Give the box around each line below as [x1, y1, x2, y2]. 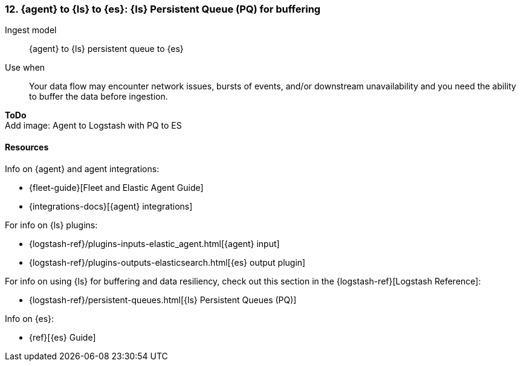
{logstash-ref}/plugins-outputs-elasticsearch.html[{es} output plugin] [29, 257, 306, 268]
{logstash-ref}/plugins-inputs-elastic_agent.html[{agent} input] [29, 238, 280, 249]
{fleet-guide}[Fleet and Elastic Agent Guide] [29, 182, 204, 193]
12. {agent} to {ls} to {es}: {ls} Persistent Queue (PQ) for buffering [5, 3, 321, 15]
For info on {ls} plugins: [5, 219, 98, 230]
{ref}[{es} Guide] [29, 332, 96, 342]
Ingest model [5, 25, 57, 36]
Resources [5, 141, 49, 152]
